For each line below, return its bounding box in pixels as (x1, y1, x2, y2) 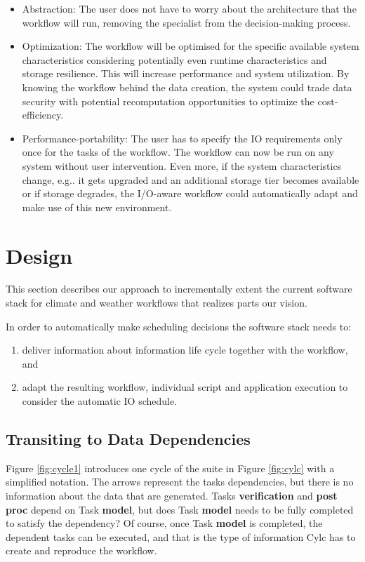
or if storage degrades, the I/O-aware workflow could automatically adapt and (22, 186, 358, 201)
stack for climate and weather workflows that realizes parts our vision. (6, 295, 307, 310)
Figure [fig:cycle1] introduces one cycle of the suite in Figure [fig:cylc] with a (6, 460, 335, 475)
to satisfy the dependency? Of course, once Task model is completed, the (6, 516, 323, 530)
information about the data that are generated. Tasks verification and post (6, 488, 338, 502)
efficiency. (22, 107, 64, 122)
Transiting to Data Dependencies (6, 427, 251, 449)
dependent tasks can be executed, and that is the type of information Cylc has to (6, 529, 356, 544)
